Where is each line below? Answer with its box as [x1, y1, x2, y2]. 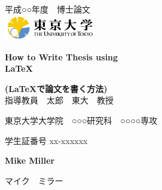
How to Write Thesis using [5, 50, 118, 63]
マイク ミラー [5, 174, 63, 186]
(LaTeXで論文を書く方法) [5, 82, 108, 94]
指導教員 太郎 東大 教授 [5, 94, 114, 106]
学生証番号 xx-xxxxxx [5, 134, 88, 146]
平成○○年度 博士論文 [5, 3, 90, 15]
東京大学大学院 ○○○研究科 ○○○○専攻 [5, 114, 158, 127]
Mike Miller [5, 154, 55, 167]
